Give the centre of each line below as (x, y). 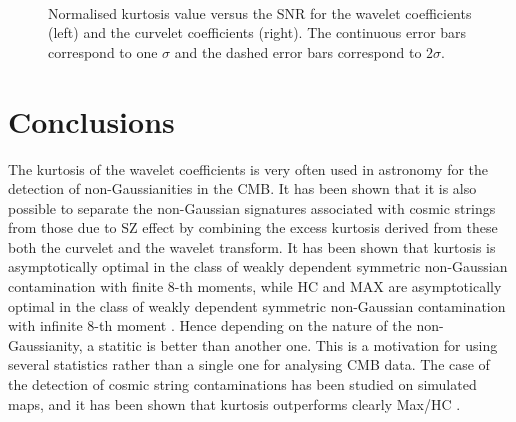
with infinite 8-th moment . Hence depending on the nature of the (210, 325)
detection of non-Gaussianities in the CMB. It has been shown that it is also (242, 188)
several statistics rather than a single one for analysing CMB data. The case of (249, 364)
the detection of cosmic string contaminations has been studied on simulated (242, 384)
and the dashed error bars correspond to (298, 51)
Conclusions (91, 120)
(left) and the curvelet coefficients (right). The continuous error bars (257, 32)
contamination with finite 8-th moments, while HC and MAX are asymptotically (255, 286)
